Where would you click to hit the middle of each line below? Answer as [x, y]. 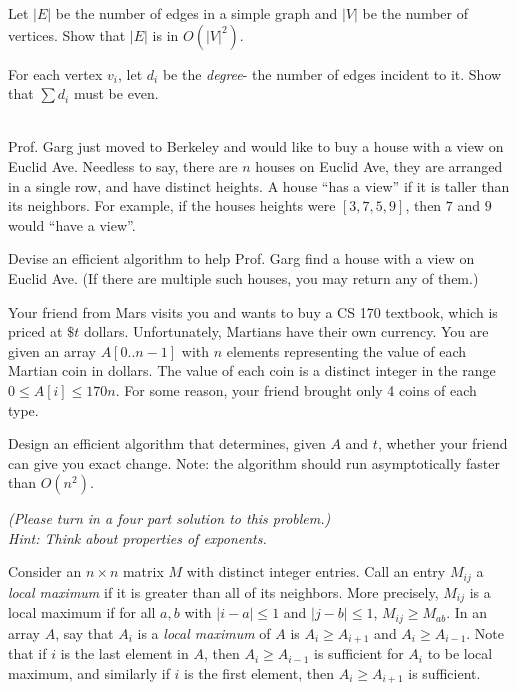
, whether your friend [442, 443]
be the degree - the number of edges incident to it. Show [332, 73]
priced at [35, 331]
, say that [84, 632]
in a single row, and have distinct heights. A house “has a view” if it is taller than [259, 185]
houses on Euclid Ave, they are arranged [379, 165]
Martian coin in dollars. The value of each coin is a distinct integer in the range [252, 370]
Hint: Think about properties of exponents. [137, 537]
